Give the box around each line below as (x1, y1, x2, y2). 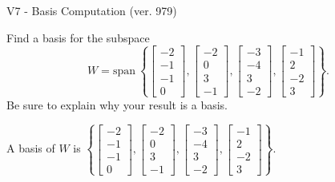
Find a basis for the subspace (6, 29, 150, 45)
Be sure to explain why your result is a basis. (6, 96, 228, 113)
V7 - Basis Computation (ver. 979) (6, 2, 177, 18)
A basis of (6, 140, 55, 156)
